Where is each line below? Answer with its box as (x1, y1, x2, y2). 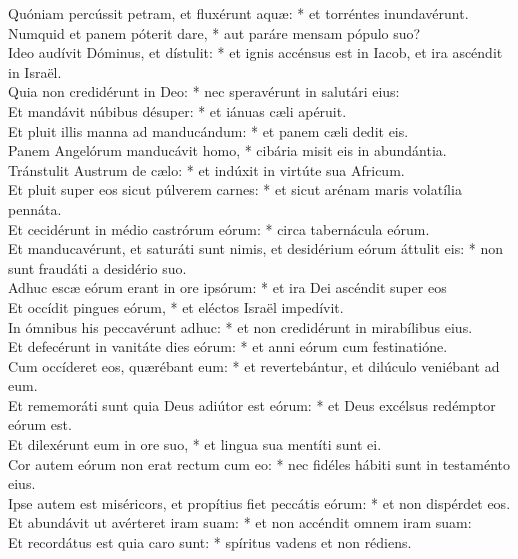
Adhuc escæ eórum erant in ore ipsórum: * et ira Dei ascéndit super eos (8, 277, 447, 298)
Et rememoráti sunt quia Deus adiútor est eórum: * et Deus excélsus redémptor (8, 394, 496, 415)
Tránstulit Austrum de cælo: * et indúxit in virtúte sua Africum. (8, 159, 405, 180)
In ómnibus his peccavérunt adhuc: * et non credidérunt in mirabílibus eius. (8, 316, 473, 337)
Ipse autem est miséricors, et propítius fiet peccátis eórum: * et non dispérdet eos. (8, 492, 511, 513)
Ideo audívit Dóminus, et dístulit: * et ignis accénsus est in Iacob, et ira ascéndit (8, 42, 503, 63)
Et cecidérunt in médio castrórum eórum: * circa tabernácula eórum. (8, 218, 430, 239)
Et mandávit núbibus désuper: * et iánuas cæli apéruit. (8, 100, 347, 121)
